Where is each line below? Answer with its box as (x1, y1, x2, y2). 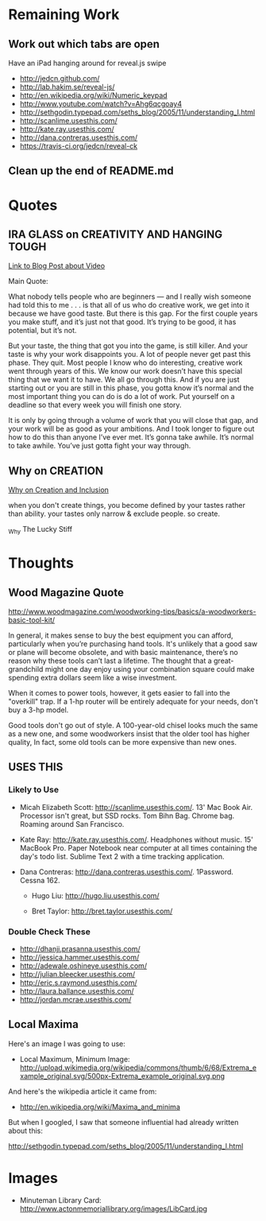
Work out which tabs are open (8, 37, 160, 51)
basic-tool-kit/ (8, 615, 56, 625)
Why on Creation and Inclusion (8, 485, 110, 494)
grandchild (8, 665, 44, 673)
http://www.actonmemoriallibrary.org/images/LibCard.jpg (19, 1204, 208, 1213)
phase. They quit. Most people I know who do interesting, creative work (8, 358, 243, 367)
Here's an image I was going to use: (8, 1039, 125, 1049)
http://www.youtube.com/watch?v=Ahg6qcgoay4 (19, 99, 183, 108)
